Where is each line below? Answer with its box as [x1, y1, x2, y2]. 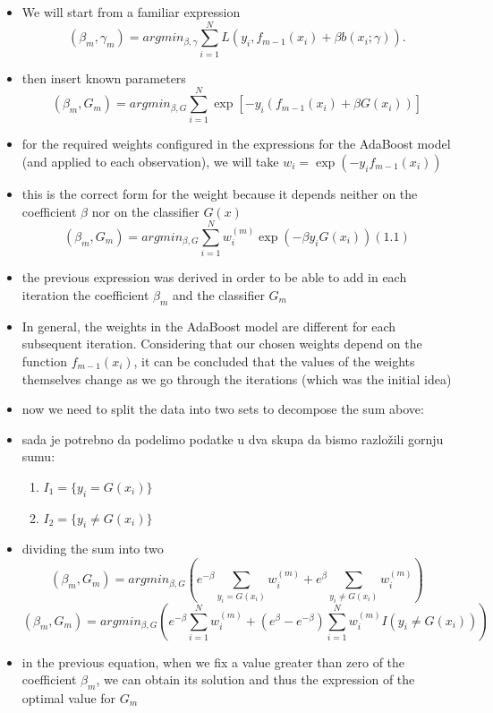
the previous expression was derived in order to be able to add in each [21, 268, 407, 287]
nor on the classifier [91, 202, 200, 220]
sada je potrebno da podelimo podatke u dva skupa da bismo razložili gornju [21, 429, 444, 448]
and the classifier [173, 285, 265, 304]
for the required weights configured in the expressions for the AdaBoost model [21, 134, 451, 153]
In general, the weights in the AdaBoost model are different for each [21, 316, 396, 335]
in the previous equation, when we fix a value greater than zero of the [21, 652, 405, 671]
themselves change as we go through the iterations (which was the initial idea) [21, 369, 452, 388]
